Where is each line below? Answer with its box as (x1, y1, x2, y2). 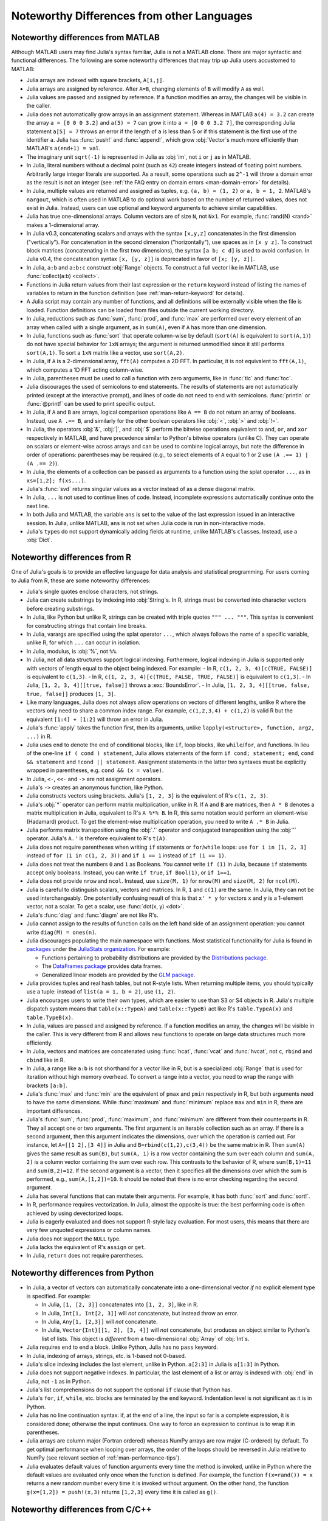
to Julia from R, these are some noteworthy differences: (11, 577, 151, 584)
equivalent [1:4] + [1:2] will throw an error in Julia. (26, 715, 163, 723)
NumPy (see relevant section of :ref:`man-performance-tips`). (26, 1454, 182, 1461)
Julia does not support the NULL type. (26, 1235, 121, 1242)
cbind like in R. (26, 1056, 65, 1063)
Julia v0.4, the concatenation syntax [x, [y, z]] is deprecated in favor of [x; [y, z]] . (26, 256, 255, 263)
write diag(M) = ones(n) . (26, 928, 97, 936)
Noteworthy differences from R (11, 552, 132, 563)
